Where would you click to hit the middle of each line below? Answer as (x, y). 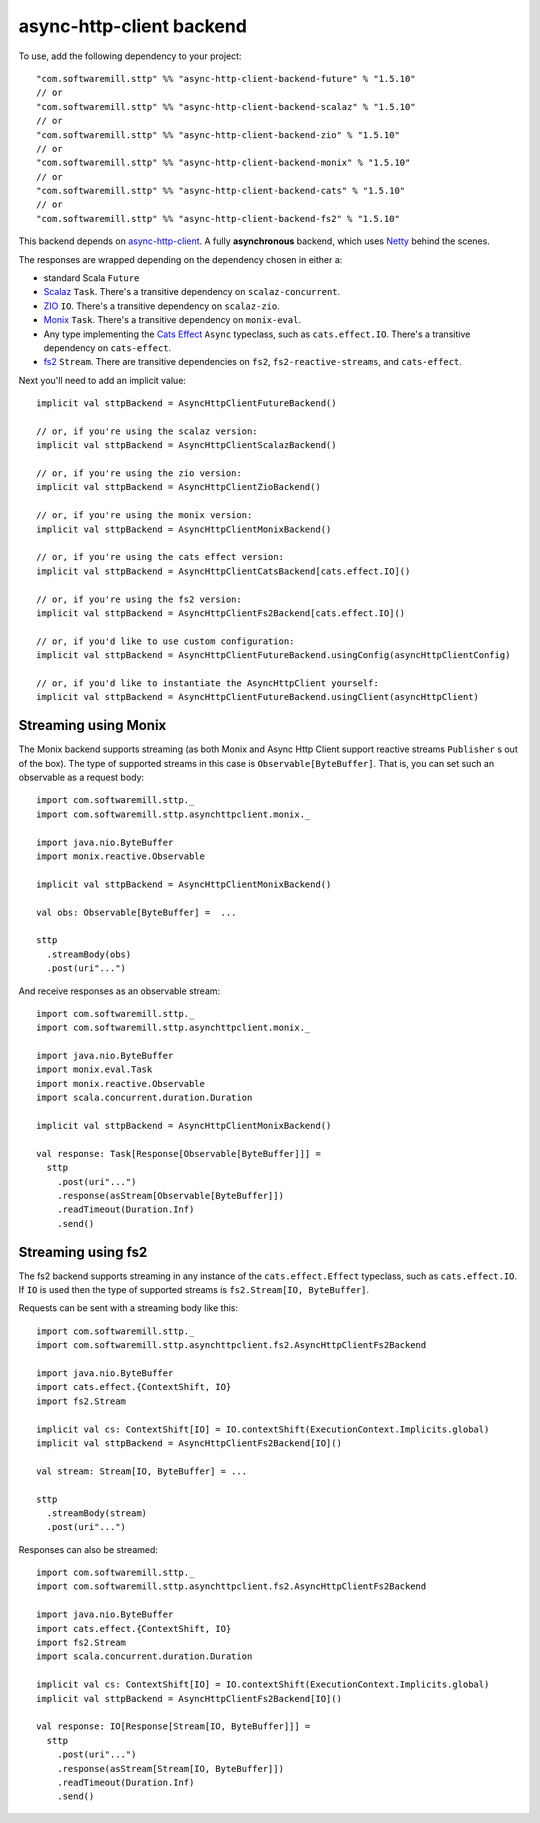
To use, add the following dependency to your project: (130, 56)
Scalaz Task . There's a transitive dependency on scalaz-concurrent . (192, 292)
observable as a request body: (81, 777)
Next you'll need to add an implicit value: (102, 380)
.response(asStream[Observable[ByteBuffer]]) (170, 1195)
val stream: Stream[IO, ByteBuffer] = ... (142, 1471)
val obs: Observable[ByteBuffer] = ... (136, 912)
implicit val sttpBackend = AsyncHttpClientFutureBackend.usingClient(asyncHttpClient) (258, 697)
